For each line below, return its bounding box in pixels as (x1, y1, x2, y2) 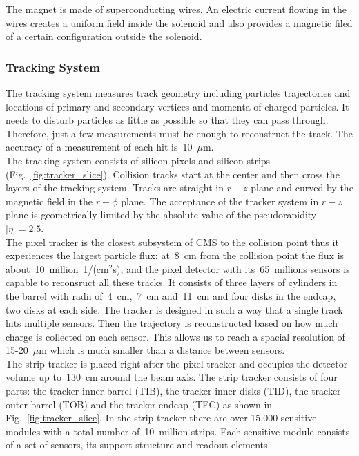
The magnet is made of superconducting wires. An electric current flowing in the (6, 2, 347, 16)
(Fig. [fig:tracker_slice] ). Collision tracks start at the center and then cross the (6, 167, 340, 181)
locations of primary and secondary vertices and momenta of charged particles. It (6, 99, 349, 113)
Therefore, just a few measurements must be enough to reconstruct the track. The (6, 126, 353, 140)
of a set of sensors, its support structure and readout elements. (6, 437, 271, 452)
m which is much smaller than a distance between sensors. (39, 343, 285, 357)
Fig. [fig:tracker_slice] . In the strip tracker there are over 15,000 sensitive (6, 410, 317, 425)
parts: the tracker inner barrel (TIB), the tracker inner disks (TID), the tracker (6, 383, 341, 398)
